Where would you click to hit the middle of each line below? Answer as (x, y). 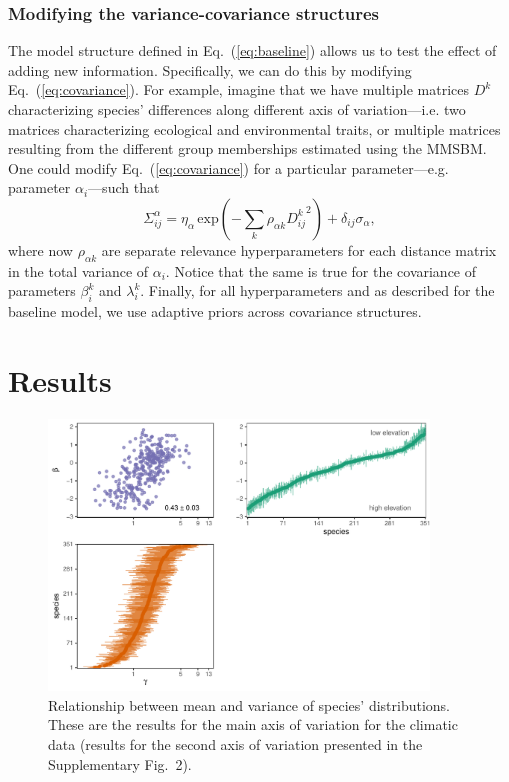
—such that (124, 187)
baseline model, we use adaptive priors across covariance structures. (215, 311)
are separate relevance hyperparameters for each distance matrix (299, 249)
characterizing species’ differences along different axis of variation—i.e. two (237, 109)
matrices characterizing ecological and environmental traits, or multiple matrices (254, 128)
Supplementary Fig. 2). (120, 763)
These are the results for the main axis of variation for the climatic (253, 724)
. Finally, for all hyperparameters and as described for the (317, 290)
